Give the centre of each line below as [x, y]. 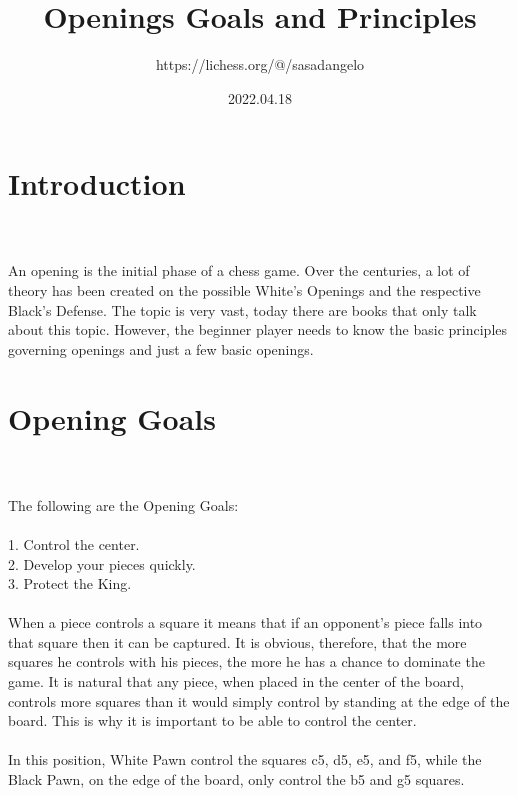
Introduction [97, 183]
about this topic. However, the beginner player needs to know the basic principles [258, 329]
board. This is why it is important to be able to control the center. [212, 720]
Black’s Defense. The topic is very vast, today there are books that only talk [242, 309]
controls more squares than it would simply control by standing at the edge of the [259, 700]
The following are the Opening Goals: [123, 504]
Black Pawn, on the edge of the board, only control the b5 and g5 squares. [236, 779]
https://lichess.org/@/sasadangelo [260, 64]
